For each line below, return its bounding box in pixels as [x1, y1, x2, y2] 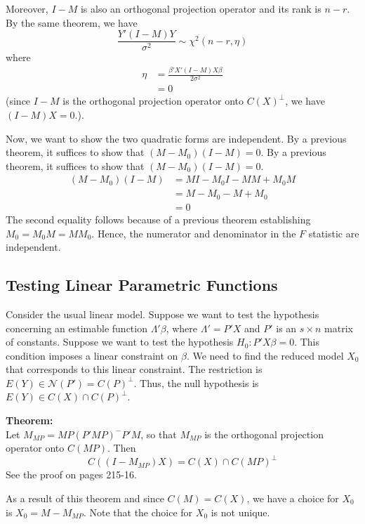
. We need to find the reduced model [186, 348, 344, 362]
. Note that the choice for [83, 504, 193, 519]
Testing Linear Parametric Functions [6, 274, 278, 296]
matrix [324, 320, 353, 335]
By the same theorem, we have [6, 15, 138, 30]
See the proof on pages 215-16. [6, 467, 137, 482]
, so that [140, 426, 177, 441]
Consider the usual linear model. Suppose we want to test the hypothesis [6, 306, 319, 321]
